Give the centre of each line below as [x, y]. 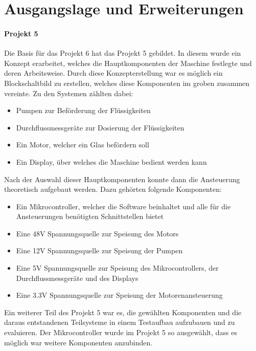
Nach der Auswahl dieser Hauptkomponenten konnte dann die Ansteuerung [122, 179]
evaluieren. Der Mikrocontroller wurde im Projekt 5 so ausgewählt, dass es [121, 332]
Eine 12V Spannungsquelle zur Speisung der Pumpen [99, 250]
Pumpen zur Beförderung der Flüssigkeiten [83, 110]
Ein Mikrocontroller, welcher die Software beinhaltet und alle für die [123, 206]
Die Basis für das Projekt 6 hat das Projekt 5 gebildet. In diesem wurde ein [123, 53]
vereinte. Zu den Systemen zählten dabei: [69, 93]
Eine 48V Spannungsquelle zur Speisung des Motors [97, 233]
